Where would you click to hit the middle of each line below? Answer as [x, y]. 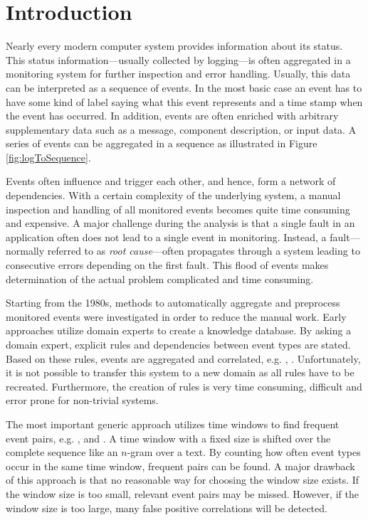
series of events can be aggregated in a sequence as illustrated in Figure [162, 143]
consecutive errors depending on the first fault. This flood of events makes [167, 265]
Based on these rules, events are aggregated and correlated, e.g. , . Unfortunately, [183, 358]
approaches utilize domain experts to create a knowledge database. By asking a [179, 330]
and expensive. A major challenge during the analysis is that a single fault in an [180, 223]
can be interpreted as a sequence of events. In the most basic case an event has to [184, 87]
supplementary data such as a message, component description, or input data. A [181, 129]
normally [25, 251]
